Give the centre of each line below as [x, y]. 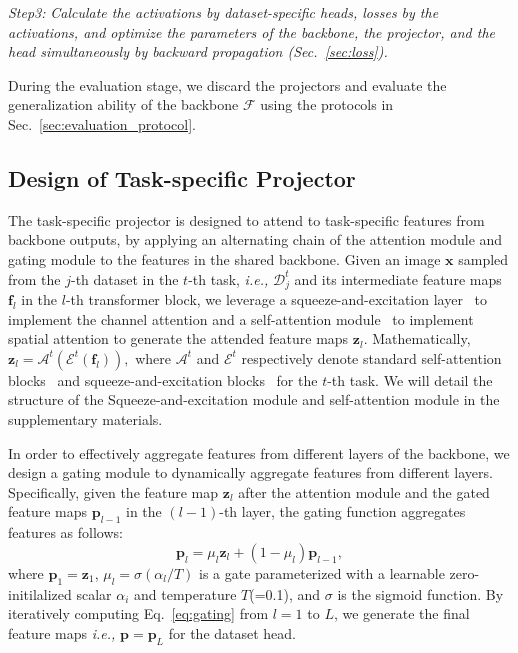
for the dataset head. [232, 632]
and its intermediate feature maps [398, 278]
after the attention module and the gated [364, 491]
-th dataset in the [125, 278]
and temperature [185, 593]
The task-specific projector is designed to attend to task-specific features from [246, 219]
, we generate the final [401, 613]
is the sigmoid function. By [420, 593]
